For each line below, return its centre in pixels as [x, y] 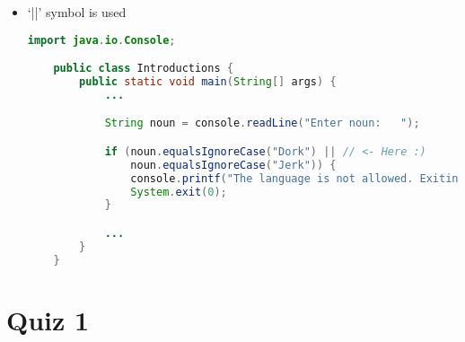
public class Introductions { [143, 69]
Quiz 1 [48, 319]
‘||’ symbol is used [77, 12]
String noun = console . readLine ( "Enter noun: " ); [262, 123]
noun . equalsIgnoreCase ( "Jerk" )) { [233, 165]
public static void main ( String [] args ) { [208, 82]
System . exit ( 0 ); [179, 192]
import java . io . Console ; [101, 40]
